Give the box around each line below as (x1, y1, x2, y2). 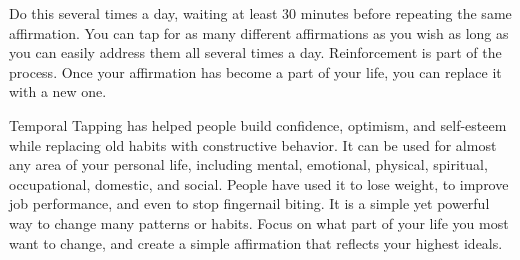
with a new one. (9, 81, 107, 102)
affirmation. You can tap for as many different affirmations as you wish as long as (9, 22, 509, 43)
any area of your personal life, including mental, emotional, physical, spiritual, (9, 154, 488, 175)
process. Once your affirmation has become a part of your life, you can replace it (9, 61, 502, 82)
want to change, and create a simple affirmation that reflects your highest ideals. (9, 232, 503, 253)
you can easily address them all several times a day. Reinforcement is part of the (9, 42, 502, 63)
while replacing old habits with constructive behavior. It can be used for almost (9, 134, 497, 155)
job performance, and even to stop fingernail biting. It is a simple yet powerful (9, 193, 490, 214)
